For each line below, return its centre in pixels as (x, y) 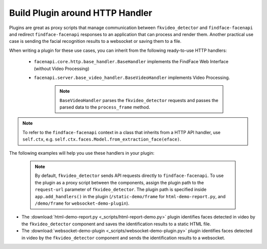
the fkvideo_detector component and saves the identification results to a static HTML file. (116, 224)
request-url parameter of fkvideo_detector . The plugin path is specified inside (121, 189)
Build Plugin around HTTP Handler (81, 13)
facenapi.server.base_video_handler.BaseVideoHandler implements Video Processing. (132, 77)
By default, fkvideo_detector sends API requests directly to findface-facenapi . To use (129, 176)
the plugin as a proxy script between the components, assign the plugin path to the (119, 182)
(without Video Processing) (62, 69)
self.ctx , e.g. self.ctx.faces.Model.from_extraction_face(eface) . (102, 139)
